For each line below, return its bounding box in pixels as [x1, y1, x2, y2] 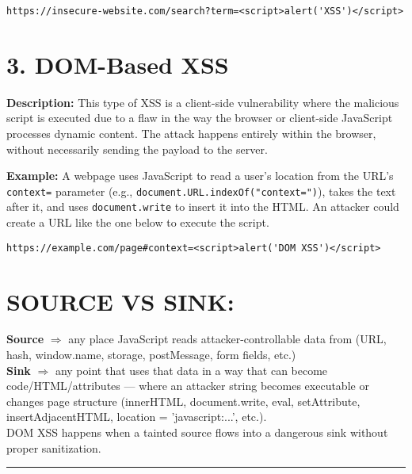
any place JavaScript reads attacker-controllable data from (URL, [68, 331, 387, 347]
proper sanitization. [6, 439, 101, 456]
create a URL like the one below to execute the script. [6, 214, 269, 231]
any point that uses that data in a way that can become [55, 361, 328, 378]
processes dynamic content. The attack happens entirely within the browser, [6, 124, 376, 141]
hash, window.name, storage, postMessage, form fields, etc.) [6, 346, 296, 363]
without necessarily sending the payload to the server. [6, 140, 268, 157]
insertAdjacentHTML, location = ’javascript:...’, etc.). [6, 408, 267, 425]
